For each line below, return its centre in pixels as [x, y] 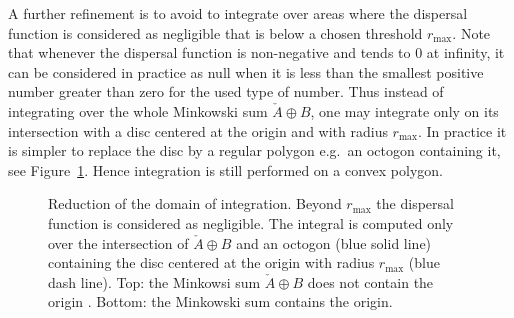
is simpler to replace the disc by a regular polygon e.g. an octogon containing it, [254, 150]
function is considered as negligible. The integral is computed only [251, 222]
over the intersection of [118, 242]
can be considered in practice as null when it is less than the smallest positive [246, 71]
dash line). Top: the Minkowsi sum [154, 281]
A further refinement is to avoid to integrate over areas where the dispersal [238, 13]
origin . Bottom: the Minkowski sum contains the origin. [220, 301]
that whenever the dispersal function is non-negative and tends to [209, 52]
